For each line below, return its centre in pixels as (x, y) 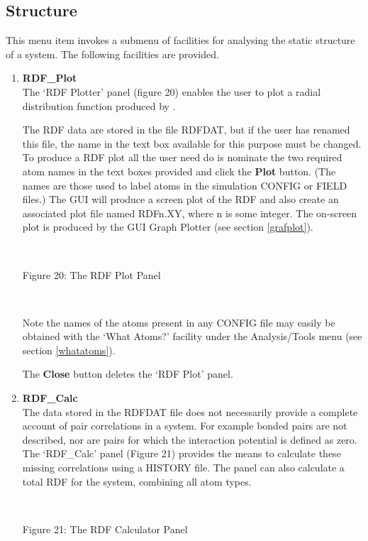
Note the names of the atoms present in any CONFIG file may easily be (179, 322)
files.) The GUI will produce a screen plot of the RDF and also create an (180, 199)
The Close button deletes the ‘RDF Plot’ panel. (128, 374)
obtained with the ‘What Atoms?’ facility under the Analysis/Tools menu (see (192, 336)
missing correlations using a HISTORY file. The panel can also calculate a (183, 468)
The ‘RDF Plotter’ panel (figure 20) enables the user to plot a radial (172, 91)
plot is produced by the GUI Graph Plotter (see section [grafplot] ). (168, 227)
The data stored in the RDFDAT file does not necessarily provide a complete (190, 411)
